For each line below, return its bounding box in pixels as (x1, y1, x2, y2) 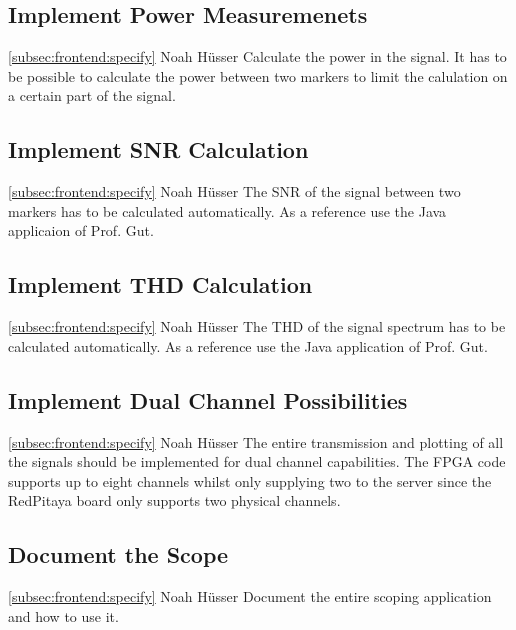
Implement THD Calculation (8, 269, 313, 300)
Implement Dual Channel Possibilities (8, 384, 408, 415)
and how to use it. (8, 605, 119, 626)
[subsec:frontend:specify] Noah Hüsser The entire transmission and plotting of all (8, 431, 504, 452)
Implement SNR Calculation (8, 134, 309, 165)
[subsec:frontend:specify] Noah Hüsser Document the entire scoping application (8, 586, 492, 607)
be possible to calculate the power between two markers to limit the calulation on (8, 65, 508, 86)
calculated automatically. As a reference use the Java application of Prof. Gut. (8, 335, 488, 356)
